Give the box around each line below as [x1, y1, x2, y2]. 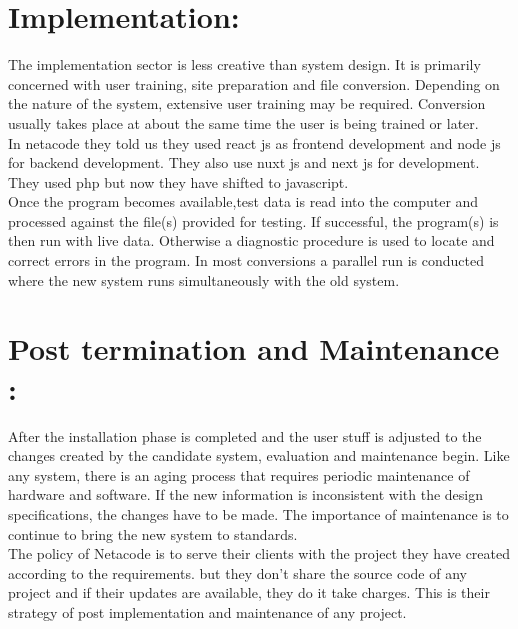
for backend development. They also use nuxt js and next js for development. [8, 152, 480, 173]
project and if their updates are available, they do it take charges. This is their [8, 582, 490, 603]
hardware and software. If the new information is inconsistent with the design [8, 484, 483, 505]
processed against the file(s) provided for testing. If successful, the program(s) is [8, 210, 499, 231]
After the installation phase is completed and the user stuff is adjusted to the [8, 425, 482, 446]
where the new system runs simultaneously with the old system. [8, 269, 400, 290]
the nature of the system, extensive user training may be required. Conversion [8, 93, 486, 114]
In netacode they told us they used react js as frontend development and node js [8, 132, 501, 153]
